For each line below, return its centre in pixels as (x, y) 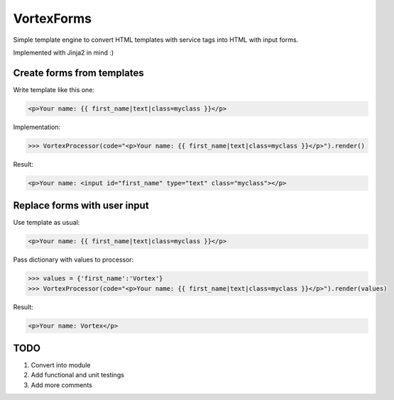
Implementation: (37, 127)
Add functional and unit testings (77, 375)
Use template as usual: (46, 223)
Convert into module (61, 365)
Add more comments (61, 385)
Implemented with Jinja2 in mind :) (64, 52)
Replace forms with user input (81, 206)
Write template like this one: (54, 89)
